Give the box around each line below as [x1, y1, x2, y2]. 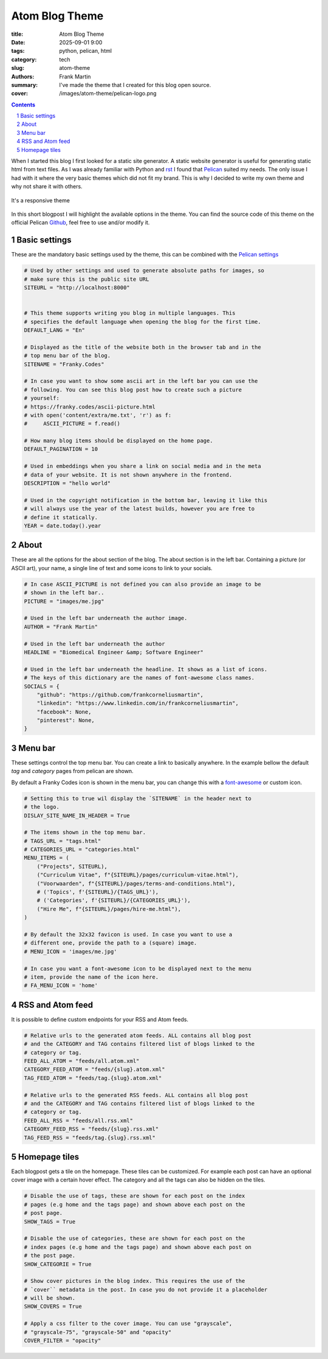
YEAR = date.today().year [24, 522, 101, 529]
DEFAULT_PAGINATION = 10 [24, 446, 98, 453]
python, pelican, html [59, 47, 112, 55]
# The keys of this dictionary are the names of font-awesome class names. [24, 675, 255, 681]
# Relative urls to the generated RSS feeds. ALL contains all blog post [24, 1092, 248, 1098]
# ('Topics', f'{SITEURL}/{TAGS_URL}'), [36, 889, 159, 896]
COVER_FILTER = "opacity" [24, 1337, 101, 1344]
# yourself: [24, 395, 60, 402]
